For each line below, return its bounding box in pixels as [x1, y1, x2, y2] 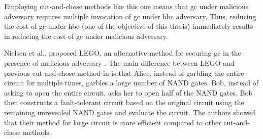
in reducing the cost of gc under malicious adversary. [4, 30, 168, 41]
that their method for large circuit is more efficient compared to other [4, 117, 221, 127]
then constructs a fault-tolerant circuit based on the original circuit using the [4, 97, 244, 108]
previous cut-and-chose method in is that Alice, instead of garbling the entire [4, 67, 244, 78]
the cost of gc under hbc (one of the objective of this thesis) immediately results [4, 21, 253, 31]
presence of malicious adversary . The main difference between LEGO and [4, 57, 235, 68]
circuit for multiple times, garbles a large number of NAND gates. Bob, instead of [4, 77, 258, 88]
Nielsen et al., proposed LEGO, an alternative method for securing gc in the [4, 48, 241, 58]
